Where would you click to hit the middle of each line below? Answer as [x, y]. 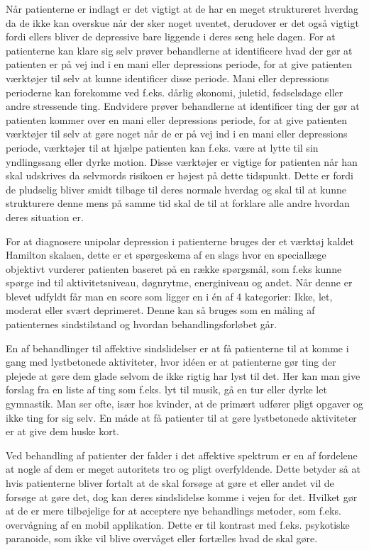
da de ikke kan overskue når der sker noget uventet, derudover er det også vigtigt [182, 22]
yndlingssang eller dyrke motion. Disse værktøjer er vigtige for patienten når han [182, 161]
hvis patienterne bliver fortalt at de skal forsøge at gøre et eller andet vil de [170, 483]
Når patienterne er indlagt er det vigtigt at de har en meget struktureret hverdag [182, 9]
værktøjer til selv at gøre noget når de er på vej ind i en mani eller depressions [177, 134]
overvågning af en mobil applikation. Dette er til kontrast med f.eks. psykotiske [178, 524]
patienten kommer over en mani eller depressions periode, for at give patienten [177, 119]
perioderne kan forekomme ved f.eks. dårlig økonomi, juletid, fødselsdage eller [175, 92]
